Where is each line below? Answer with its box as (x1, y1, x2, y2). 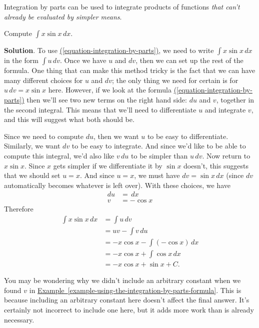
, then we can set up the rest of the (135, 55, 243, 65)
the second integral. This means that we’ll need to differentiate (4, 104, 196, 114)
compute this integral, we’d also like (4, 150, 114, 160)
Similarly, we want (4, 140, 60, 151)
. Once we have (59, 55, 106, 65)
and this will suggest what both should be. (4, 114, 134, 124)
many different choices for (4, 74, 83, 85)
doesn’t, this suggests (183, 160, 248, 170)
